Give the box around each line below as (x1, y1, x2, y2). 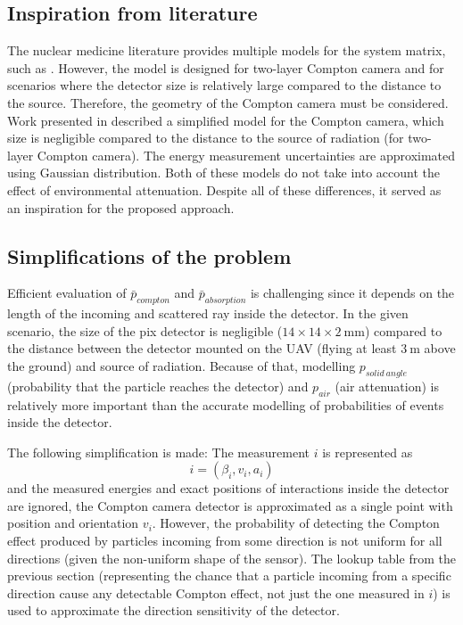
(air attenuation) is (335, 376, 439, 395)
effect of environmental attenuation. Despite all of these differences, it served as (7, 180, 442, 199)
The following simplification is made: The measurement (7, 442, 310, 461)
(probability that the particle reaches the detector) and (7, 376, 309, 395)
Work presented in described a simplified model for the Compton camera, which (7, 111, 444, 129)
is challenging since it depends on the (250, 284, 455, 302)
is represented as (322, 442, 413, 461)
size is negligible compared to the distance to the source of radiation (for (7, 128, 404, 147)
